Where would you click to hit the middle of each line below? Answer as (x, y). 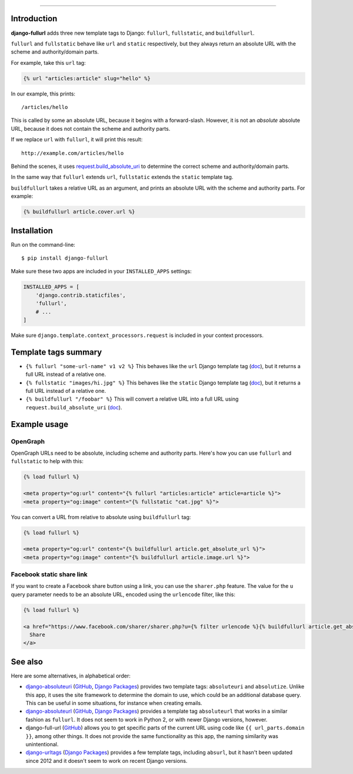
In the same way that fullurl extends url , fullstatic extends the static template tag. (122, 177)
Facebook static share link (49, 574)
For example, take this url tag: (48, 62)
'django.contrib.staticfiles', (81, 295)
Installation (32, 231)
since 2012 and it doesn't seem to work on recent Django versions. (106, 760)
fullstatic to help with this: (47, 461)
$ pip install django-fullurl (65, 258)
